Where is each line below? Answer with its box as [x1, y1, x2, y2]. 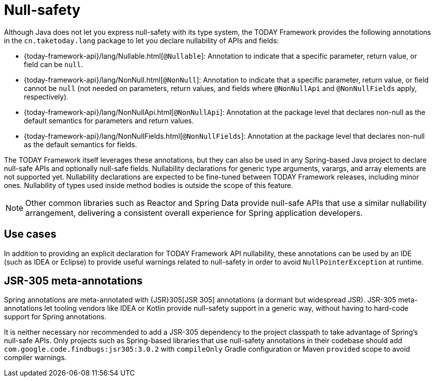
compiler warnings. [4, 353, 67, 362]
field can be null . [24, 60, 83, 69]
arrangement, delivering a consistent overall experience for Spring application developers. [25, 207, 363, 218]
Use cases [4, 228, 57, 241]
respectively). [24, 92, 69, 101]
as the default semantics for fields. [24, 140, 137, 149]
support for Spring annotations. [4, 312, 107, 321]
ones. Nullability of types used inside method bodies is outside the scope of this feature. [4, 181, 293, 190]
